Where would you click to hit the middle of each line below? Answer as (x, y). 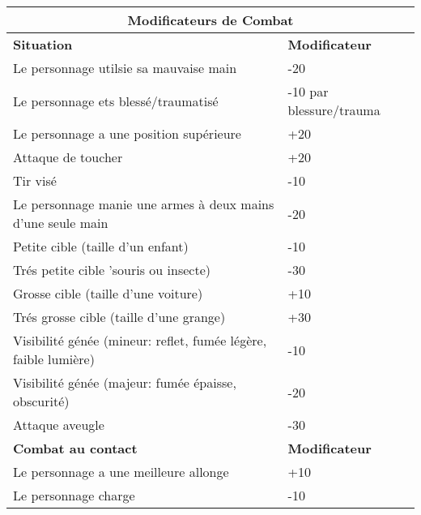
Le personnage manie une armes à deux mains (144, 204)
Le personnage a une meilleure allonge (121, 472)
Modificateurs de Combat (210, 20)
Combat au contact (75, 448)
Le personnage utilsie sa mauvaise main (125, 68)
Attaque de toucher (68, 157)
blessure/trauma (334, 110)
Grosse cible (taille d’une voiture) (108, 293)
